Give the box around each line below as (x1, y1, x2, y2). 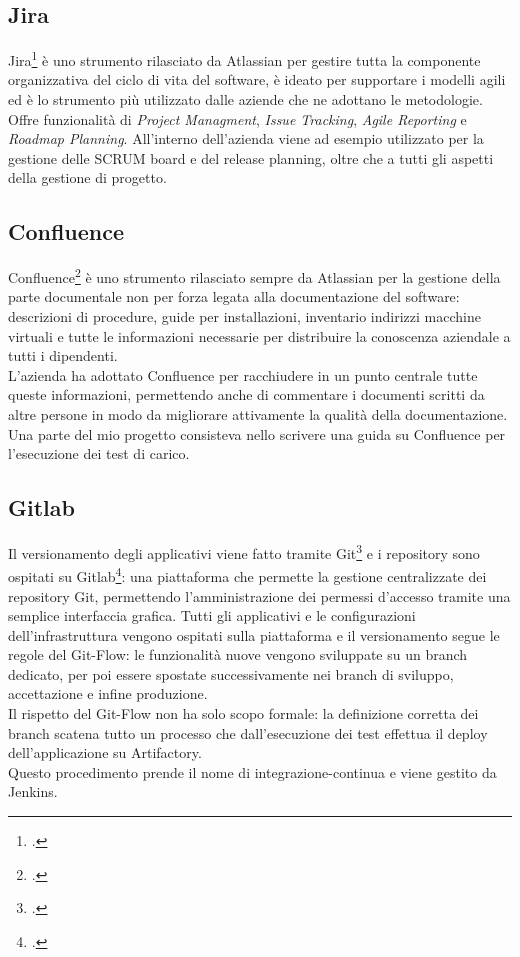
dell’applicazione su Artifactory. (8, 742, 202, 763)
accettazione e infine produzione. (8, 683, 208, 704)
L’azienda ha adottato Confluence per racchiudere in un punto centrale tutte (8, 364, 478, 385)
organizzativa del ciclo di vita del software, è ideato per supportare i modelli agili (8, 69, 506, 90)
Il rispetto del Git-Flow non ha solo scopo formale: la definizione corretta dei (8, 703, 479, 724)
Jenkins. (8, 781, 58, 802)
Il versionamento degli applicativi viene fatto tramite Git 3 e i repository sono (8, 540, 480, 563)
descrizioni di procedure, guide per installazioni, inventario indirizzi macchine (8, 306, 481, 327)
